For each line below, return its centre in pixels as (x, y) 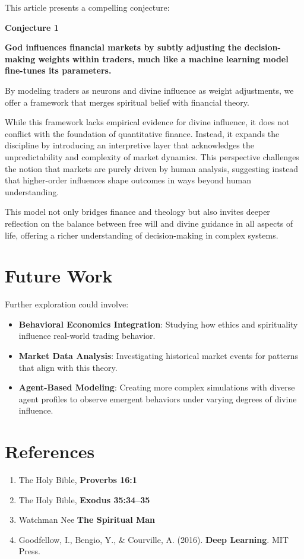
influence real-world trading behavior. (87, 336)
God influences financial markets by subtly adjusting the (123, 47)
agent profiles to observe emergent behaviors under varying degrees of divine (158, 398)
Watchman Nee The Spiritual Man (87, 520)
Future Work (59, 276)
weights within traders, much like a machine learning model (163, 58)
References (50, 451)
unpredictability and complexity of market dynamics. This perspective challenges (152, 156)
